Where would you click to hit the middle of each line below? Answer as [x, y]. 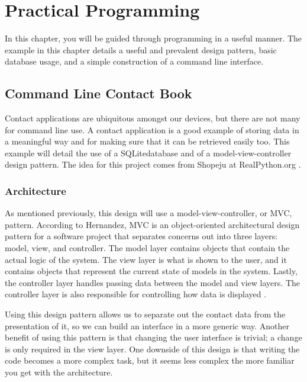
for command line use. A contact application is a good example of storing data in [152, 129]
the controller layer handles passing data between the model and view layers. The [152, 282]
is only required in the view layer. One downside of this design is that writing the [152, 349]
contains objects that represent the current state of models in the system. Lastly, [151, 271]
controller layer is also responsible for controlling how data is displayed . [136, 294]
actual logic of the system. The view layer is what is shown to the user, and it [146, 259]
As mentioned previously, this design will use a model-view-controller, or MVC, [148, 213]
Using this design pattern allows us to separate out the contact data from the [145, 314]
